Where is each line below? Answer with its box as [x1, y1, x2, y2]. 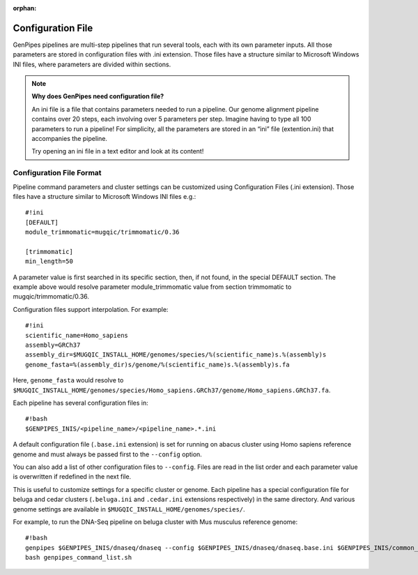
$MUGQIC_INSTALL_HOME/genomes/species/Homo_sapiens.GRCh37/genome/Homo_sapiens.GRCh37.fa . [13, 386, 331, 394]
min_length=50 [25, 257, 73, 265]
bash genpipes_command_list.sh [25, 553, 132, 562]
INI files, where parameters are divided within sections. [13, 60, 171, 68]
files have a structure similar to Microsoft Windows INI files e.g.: [13, 192, 196, 200]
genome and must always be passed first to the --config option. [13, 450, 202, 458]
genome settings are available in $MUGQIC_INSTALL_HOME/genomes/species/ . [13, 505, 245, 513]
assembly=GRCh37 [25, 341, 81, 349]
